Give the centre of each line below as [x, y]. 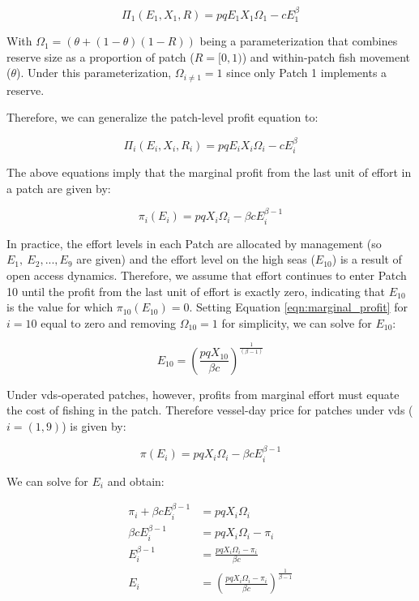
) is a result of [367, 259]
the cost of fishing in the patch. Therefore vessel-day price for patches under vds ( [210, 410]
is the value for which [60, 307]
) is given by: [94, 425]
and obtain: [136, 481]
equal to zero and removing [109, 322]
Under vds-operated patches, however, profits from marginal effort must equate [203, 394]
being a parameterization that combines [299, 41]
